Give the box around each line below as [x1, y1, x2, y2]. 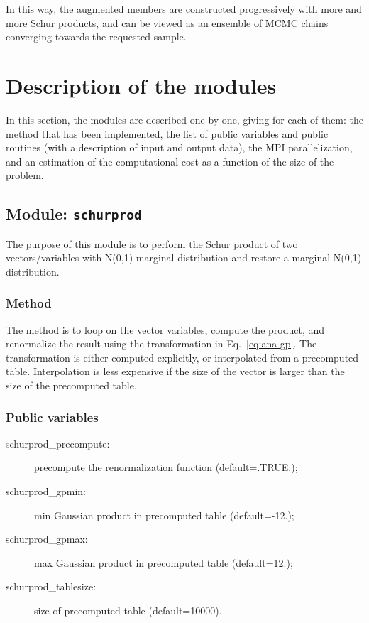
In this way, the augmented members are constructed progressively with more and [6, 1, 362, 16]
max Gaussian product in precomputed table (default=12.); [34, 555, 293, 570]
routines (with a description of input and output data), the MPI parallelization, [6, 140, 353, 155]
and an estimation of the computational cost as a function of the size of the [6, 153, 334, 168]
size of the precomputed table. [6, 378, 137, 393]
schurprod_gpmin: [6, 484, 86, 499]
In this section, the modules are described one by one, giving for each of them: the [6, 112, 364, 126]
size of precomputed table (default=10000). [34, 603, 222, 617]
